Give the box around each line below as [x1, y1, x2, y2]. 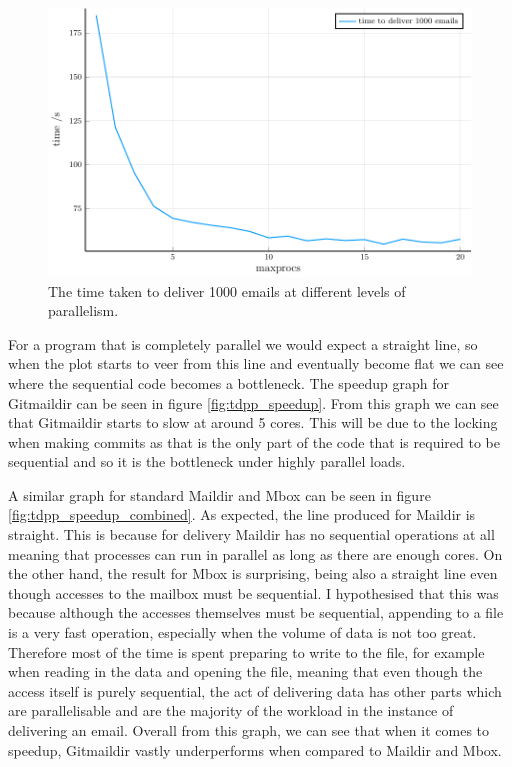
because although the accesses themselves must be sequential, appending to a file [8, 602, 504, 623]
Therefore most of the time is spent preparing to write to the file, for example [8, 641, 485, 662]
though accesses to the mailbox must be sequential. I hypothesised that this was [8, 582, 499, 603]
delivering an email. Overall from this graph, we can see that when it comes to [8, 720, 490, 740]
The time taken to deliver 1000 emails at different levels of [48, 280, 406, 301]
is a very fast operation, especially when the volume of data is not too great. [8, 622, 477, 643]
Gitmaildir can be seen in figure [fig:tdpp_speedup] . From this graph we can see [8, 392, 499, 413]
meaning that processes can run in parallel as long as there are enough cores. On [8, 543, 503, 564]
